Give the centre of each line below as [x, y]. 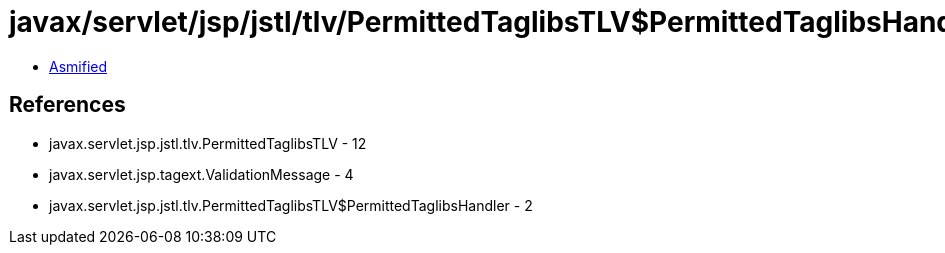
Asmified [78, 66]
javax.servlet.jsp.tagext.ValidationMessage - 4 [201, 174]
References [67, 105]
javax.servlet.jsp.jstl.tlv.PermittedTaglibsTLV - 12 [208, 143]
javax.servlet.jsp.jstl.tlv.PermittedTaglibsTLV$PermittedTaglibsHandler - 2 [291, 205]
